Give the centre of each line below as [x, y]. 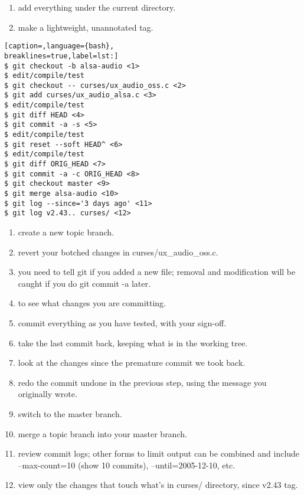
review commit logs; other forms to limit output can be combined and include [159, 453]
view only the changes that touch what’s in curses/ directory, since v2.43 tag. [158, 485]
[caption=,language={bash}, [59, 46]
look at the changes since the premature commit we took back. [132, 363]
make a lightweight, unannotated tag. [86, 27]
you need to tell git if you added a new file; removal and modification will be [157, 272]
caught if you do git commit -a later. [84, 283]
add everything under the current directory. [97, 7]
